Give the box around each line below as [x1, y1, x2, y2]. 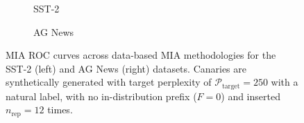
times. [47, 102, 73, 117]
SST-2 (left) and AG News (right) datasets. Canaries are [6, 61, 247, 75]
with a [271, 75, 298, 89]
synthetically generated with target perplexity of [6, 75, 212, 89]
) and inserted [221, 88, 280, 103]
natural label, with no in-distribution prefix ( [6, 88, 197, 103]
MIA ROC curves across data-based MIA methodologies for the [6, 48, 276, 62]
